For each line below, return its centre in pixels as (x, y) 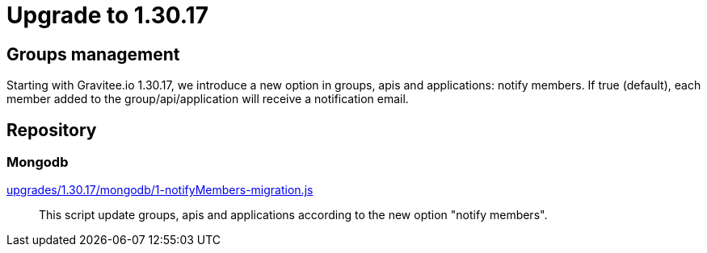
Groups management (93, 54)
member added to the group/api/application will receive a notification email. (208, 99)
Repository (52, 130)
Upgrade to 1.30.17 (107, 15)
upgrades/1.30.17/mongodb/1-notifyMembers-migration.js (160, 190)
